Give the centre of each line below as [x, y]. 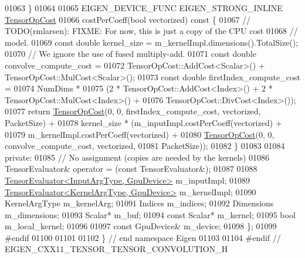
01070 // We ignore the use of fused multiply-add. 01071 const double [131, 54]
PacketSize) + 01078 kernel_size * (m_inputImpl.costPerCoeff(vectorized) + [143, 122]
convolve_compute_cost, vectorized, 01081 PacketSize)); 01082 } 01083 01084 [145, 146]
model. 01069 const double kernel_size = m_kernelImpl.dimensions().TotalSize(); [152, 42]
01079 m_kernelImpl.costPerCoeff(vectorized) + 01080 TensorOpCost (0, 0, [140, 134]
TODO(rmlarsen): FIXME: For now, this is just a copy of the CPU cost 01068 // [151, 31]
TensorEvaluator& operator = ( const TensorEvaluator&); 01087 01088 [131, 169]
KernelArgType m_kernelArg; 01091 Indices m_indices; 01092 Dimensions [139, 203]
